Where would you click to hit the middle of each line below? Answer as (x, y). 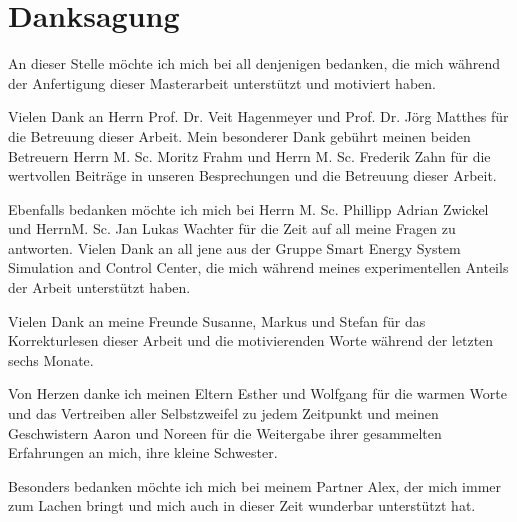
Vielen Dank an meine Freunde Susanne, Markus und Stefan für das (217, 320)
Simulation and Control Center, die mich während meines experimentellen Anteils (258, 267)
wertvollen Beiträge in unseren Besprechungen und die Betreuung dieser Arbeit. (252, 175)
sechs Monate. (51, 359)
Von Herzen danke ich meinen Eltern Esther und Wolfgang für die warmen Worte (257, 393)
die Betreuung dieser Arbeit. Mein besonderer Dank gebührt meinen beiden (239, 135)
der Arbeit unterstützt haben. (99, 287)
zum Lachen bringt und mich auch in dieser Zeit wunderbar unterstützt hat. (242, 505)
